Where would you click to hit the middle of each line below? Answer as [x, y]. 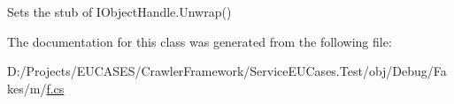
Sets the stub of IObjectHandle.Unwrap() [119, 11]
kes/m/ [27, 88]
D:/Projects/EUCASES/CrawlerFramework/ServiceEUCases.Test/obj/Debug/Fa [227, 71]
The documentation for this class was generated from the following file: [200, 41]
